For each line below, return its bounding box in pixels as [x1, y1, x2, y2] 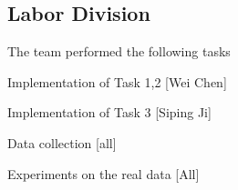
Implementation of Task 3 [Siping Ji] [7, 103, 212, 122]
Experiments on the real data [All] [7, 164, 200, 183]
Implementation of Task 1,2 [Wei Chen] [7, 72, 227, 91]
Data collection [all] [7, 133, 117, 152]
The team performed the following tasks [7, 42, 231, 61]
